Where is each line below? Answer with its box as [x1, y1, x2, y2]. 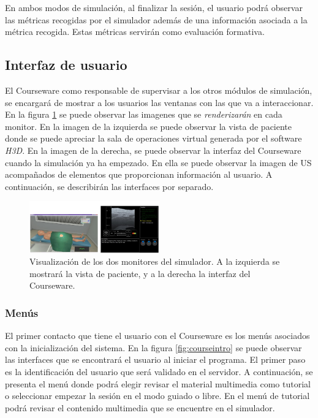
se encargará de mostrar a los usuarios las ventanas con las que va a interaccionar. [5, 96, 314, 108]
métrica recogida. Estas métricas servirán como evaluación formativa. [5, 25, 265, 38]
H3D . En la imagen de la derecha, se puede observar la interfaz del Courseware [5, 143, 301, 156]
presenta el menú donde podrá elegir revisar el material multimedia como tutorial [5, 377, 311, 390]
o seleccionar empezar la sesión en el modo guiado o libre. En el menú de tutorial [5, 389, 310, 402]
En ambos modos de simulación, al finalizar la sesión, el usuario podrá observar [5, 1, 303, 13]
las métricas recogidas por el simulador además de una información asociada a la [5, 13, 308, 26]
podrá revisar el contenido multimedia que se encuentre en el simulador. [5, 401, 275, 414]
